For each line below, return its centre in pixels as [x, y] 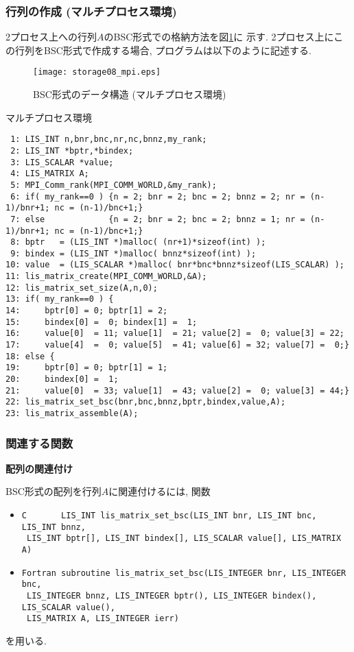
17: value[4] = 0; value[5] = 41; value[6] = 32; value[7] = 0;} [178, 345]
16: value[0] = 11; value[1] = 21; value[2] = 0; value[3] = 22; [175, 334]
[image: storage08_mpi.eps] [97, 72]
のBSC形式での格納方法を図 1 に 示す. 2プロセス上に [219, 37]
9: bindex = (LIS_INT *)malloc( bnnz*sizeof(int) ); [133, 253]
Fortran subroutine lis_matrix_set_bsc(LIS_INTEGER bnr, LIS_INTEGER [184, 573]
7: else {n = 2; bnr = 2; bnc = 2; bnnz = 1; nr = [158, 219]
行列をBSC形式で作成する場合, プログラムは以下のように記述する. [163, 50]
